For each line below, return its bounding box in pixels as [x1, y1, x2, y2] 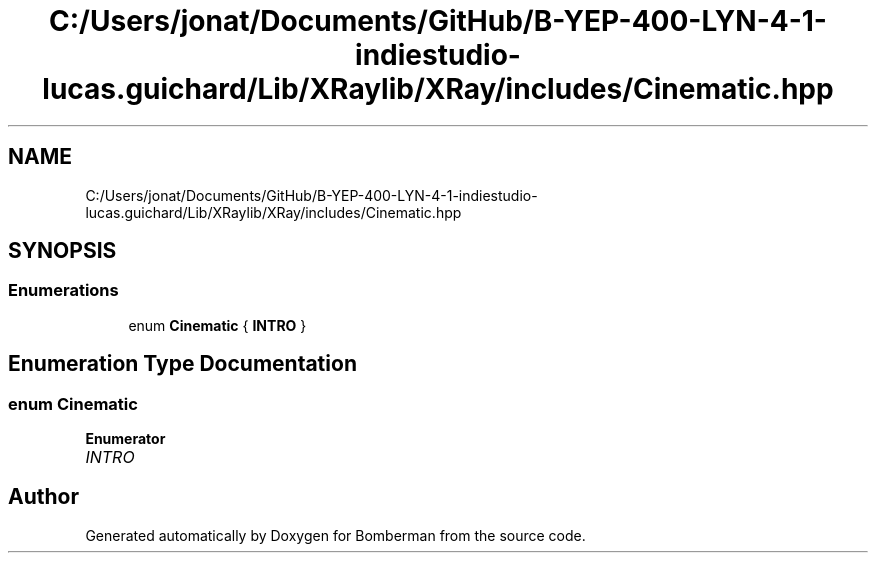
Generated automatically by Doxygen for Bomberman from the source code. [85, 526, 586, 544]
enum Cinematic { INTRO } [128, 316, 307, 334]
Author [8, 484, 79, 510]
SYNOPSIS [8, 238, 117, 264]
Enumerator [85, 430, 166, 448]
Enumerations [8, 280, 119, 301]
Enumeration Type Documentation [8, 351, 357, 377]
